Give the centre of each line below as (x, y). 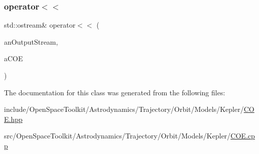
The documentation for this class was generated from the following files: (115, 92)
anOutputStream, (31, 41)
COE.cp (243, 136)
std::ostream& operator (40, 25)
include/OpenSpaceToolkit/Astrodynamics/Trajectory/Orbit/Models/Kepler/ (124, 109)
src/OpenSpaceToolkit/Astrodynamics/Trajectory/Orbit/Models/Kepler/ (117, 136)
